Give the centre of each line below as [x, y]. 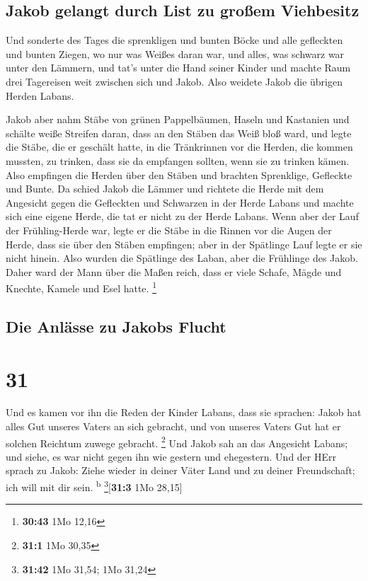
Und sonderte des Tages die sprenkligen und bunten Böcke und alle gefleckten [174, 40]
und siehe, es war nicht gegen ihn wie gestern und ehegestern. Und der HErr [171, 456]
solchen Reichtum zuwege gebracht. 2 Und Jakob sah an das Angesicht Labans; [177, 442]
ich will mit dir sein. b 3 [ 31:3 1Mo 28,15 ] [94, 486]
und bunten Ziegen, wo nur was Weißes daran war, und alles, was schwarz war [175, 53]
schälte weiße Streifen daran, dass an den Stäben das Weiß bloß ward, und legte [179, 133]
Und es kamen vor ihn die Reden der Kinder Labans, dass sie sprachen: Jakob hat [184, 412]
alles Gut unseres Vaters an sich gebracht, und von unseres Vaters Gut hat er [173, 426]
